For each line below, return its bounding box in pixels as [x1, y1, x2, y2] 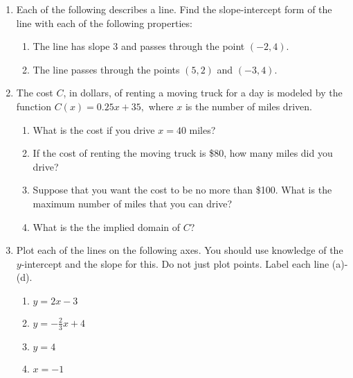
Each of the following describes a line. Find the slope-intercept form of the [16, 2, 332, 16]
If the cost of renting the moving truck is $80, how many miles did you [33, 146, 333, 160]
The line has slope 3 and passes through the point [33, 39, 245, 53]
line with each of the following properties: [16, 15, 192, 30]
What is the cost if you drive [33, 122, 155, 137]
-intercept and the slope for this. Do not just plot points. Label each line [21, 256, 329, 270]
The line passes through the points [33, 62, 180, 76]
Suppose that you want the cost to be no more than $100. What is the [33, 182, 332, 197]
